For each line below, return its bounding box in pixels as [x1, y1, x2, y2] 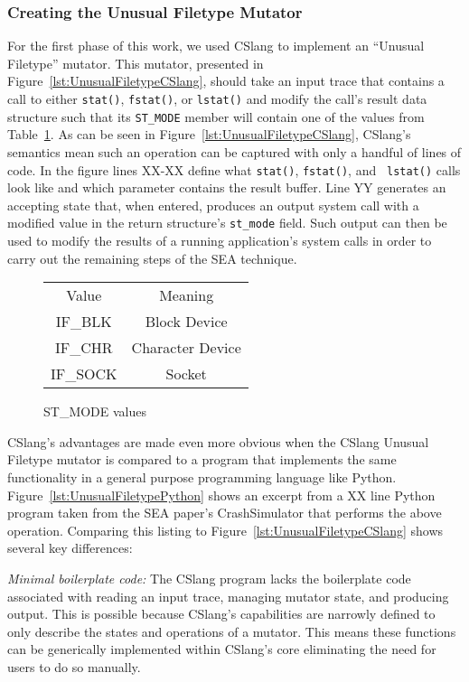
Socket [165, 363, 207, 385]
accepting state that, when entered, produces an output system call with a [7, 195, 419, 214]
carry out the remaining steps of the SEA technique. [7, 248, 297, 267]
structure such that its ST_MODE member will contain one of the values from [7, 107, 425, 126]
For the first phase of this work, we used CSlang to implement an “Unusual [7, 36, 425, 55]
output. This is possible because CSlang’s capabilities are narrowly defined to [7, 604, 436, 623]
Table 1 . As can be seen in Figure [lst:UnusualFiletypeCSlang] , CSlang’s [7, 125, 411, 144]
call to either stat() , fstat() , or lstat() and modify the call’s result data [7, 89, 427, 107]
